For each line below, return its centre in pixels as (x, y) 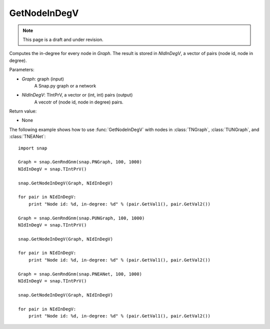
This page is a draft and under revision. (63, 39)
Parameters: (22, 69)
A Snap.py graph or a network (65, 85)
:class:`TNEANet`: (27, 136)
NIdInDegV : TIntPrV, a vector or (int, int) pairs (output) (77, 95)
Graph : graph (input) (43, 79)
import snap (33, 148)
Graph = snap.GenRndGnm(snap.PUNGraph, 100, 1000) (81, 218)
